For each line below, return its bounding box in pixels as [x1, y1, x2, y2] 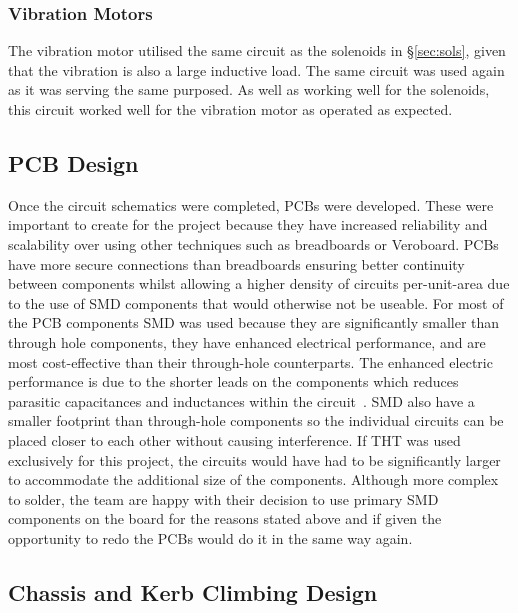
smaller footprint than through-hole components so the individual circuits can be [8, 410, 504, 431]
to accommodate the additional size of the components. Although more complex [8, 469, 499, 490]
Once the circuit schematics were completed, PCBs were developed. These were [8, 194, 494, 215]
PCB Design [8, 147, 139, 178]
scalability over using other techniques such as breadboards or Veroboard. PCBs [8, 233, 499, 254]
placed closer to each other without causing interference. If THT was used [8, 429, 461, 450]
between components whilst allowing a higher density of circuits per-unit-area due [8, 273, 510, 294]
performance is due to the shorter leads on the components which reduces [8, 371, 459, 392]
